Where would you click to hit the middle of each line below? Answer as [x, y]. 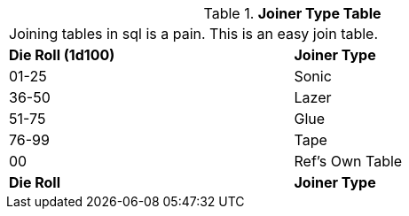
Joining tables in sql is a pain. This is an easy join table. [194, 34]
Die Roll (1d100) [62, 55]
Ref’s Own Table [348, 161]
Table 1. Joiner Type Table [292, 13]
